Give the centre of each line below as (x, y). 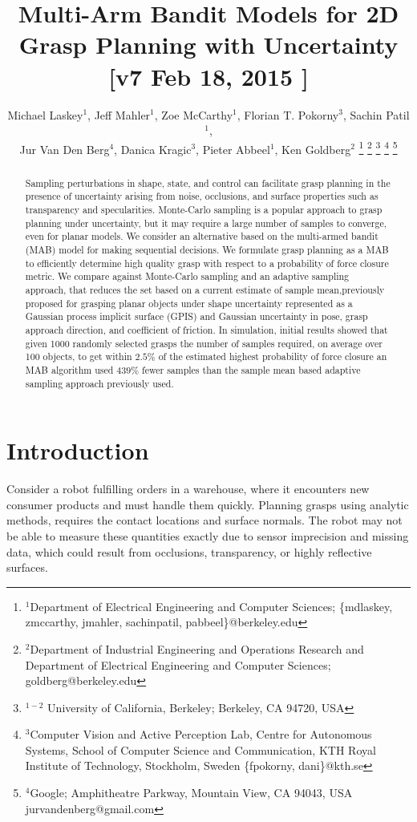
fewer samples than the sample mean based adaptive (251, 369)
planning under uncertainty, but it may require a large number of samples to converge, (206, 223)
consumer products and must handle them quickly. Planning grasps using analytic (208, 504)
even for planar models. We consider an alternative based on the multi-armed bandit (202, 236)
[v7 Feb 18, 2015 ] (208, 76)
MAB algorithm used (69, 369)
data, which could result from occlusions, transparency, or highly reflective (189, 551)
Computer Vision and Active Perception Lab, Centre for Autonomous (201, 734)
